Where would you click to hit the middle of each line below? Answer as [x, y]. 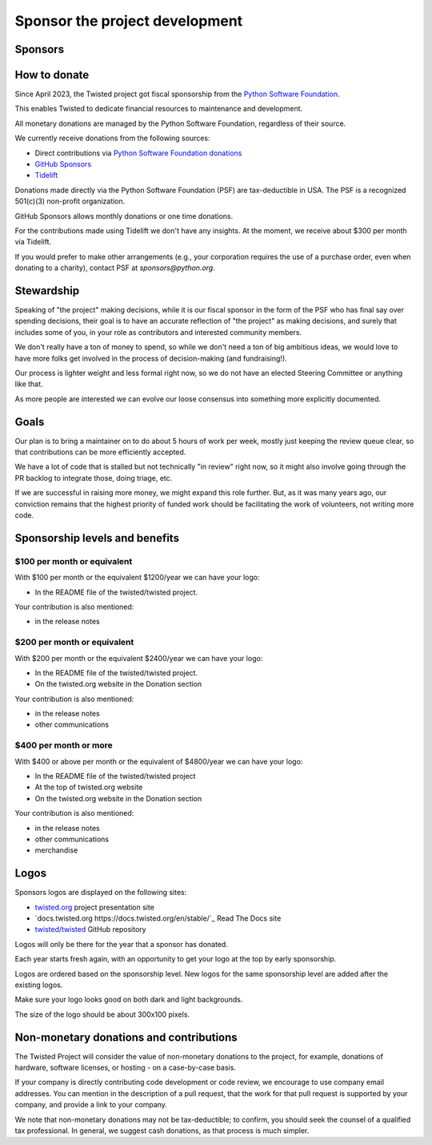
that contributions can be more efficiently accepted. [100, 452]
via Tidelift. [33, 242]
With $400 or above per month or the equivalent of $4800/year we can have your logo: [159, 761]
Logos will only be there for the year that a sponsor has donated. [121, 944]
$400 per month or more [64, 745]
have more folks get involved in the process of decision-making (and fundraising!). [151, 358]
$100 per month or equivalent [74, 561]
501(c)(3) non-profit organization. [70, 201]
